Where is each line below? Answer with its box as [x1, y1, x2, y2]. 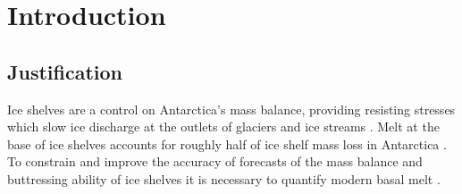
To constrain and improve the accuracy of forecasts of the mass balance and [7, 152, 423, 171]
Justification [7, 57, 122, 85]
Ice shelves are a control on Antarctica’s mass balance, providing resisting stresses [7, 99, 456, 118]
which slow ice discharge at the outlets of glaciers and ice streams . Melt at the [7, 117, 440, 136]
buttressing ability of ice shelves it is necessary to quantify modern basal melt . [7, 169, 441, 188]
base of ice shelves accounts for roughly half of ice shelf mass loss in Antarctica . [7, 134, 447, 153]
